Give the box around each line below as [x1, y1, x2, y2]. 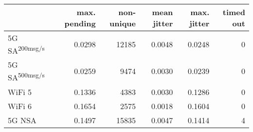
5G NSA [8, 114, 36, 126]
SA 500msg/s [8, 70, 45, 83]
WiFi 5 [8, 86, 32, 97]
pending [64, 18, 96, 29]
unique [109, 18, 136, 29]
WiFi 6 [8, 100, 32, 112]
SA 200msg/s [8, 43, 45, 57]
